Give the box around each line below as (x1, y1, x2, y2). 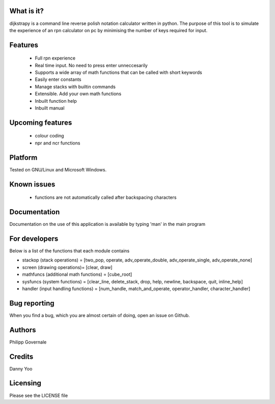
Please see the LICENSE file (9, 392, 68, 398)
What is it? (9, 7, 44, 15)
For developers (9, 234, 59, 243)
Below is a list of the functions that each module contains (9, 247, 130, 254)
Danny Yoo (9, 365, 33, 371)
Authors (9, 326, 36, 334)
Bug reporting (9, 299, 54, 307)
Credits (9, 352, 34, 361)
